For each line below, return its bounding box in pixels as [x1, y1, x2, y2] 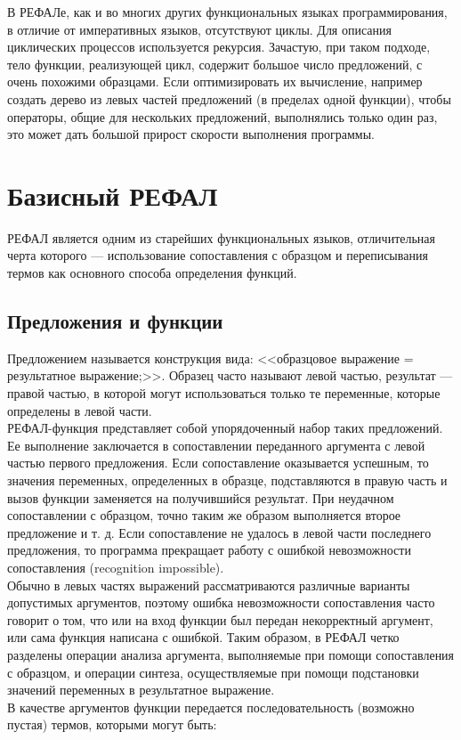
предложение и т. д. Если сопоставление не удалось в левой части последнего [7, 523, 432, 541]
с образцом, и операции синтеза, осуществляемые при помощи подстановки [7, 663, 419, 681]
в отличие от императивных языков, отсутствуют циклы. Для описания [7, 20, 392, 38]
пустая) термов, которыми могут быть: [7, 715, 217, 734]
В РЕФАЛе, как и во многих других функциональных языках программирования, [7, 3, 448, 20]
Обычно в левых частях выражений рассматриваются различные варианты [7, 575, 410, 594]
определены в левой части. [7, 401, 152, 419]
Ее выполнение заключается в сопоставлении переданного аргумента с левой [7, 435, 425, 454]
